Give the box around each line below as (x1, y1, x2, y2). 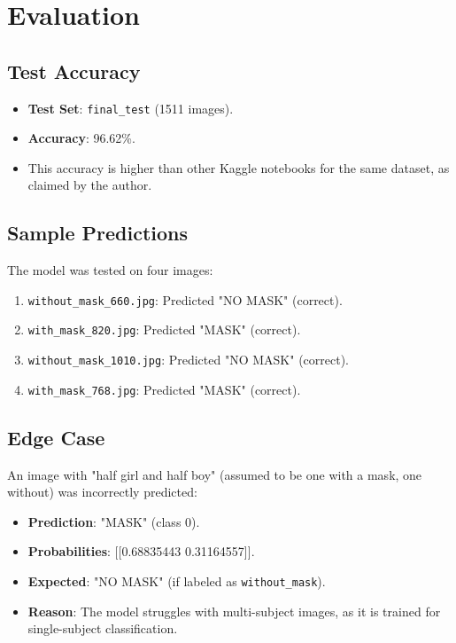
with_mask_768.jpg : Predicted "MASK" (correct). (27, 380, 301, 398)
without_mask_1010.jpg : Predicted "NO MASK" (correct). (27, 350, 349, 369)
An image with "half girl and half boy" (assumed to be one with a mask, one (7, 465, 422, 483)
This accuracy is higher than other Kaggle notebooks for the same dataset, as (27, 158, 450, 176)
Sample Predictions (7, 219, 188, 247)
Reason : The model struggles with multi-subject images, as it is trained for (27, 601, 441, 620)
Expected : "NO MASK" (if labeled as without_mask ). (27, 572, 326, 591)
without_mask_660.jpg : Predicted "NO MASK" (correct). (27, 290, 343, 309)
